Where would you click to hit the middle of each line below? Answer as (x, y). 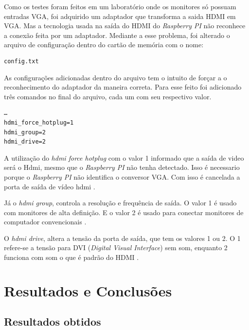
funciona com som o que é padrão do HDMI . (71, 257)
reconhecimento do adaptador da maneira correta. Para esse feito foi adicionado (123, 87)
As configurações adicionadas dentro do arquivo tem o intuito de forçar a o (116, 77)
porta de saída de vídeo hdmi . (50, 186)
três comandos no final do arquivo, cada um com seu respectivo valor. (108, 96)
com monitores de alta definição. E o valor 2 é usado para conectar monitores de (124, 212)
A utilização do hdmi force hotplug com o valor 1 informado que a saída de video (124, 157)
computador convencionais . (45, 222)
